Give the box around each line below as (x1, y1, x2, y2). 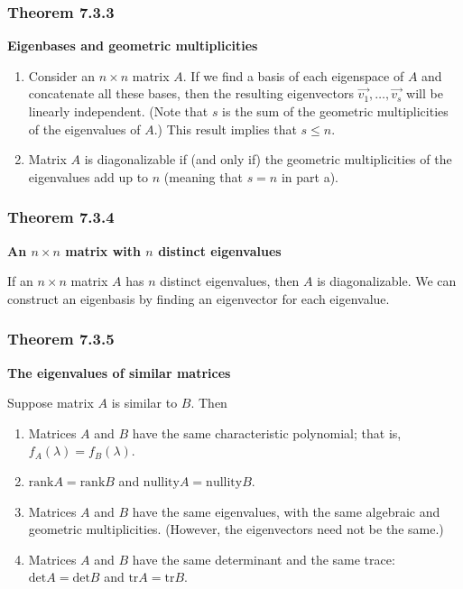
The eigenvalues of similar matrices (7, 363, 231, 382)
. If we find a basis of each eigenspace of (182, 66, 404, 85)
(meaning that (163, 167, 243, 186)
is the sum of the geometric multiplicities (222, 102, 449, 120)
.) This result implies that (153, 119, 297, 138)
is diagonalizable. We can (317, 271, 457, 290)
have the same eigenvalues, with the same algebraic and (132, 502, 440, 520)
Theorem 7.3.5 (7, 327, 115, 350)
